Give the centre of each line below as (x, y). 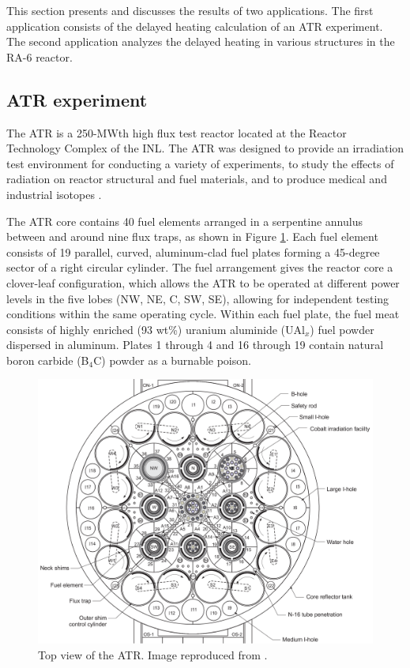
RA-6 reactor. (39, 56)
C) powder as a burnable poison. (172, 360)
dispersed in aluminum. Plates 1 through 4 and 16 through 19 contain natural (195, 345)
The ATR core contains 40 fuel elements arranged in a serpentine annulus (184, 221)
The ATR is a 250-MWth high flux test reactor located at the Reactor (177, 132)
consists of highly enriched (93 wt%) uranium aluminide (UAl (156, 329)
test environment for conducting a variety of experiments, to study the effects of (200, 163)
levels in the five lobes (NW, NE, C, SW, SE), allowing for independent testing (198, 298)
